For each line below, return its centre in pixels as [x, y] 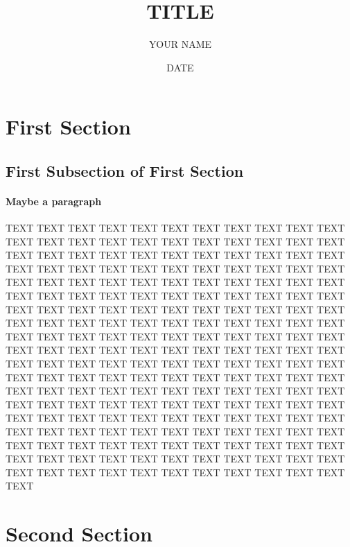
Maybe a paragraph [54, 201]
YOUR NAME [180, 44]
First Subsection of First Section [125, 170]
